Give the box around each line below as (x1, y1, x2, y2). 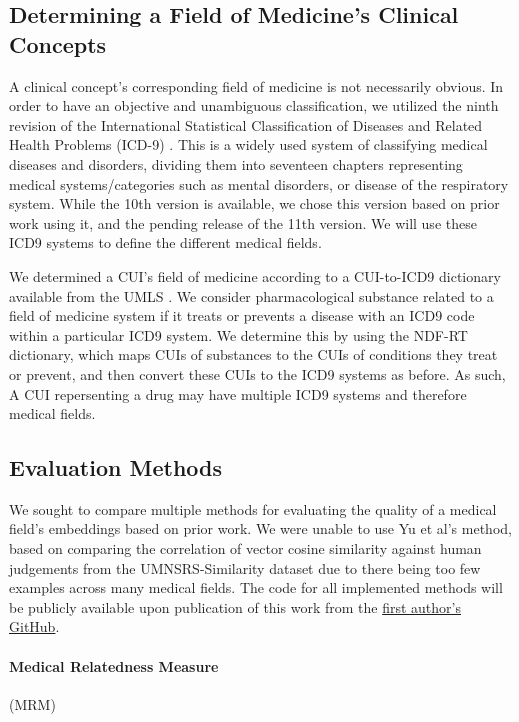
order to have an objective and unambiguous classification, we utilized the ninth (9, 95, 499, 116)
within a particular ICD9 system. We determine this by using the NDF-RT (9, 324, 468, 345)
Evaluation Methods (9, 452, 223, 483)
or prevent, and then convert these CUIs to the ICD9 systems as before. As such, (9, 363, 506, 384)
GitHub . (9, 616, 60, 637)
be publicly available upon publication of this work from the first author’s (9, 596, 461, 617)
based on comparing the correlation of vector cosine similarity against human (9, 538, 482, 559)
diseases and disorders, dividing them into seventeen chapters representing (9, 153, 463, 174)
